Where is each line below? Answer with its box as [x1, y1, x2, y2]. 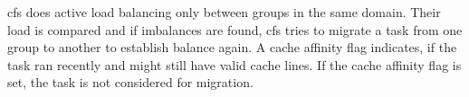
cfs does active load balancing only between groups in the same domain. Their [7, 3, 441, 21]
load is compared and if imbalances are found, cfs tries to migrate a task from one [7, 20, 463, 39]
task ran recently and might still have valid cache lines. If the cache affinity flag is [7, 55, 462, 74]
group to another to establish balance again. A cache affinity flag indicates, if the [7, 38, 457, 57]
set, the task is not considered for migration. [7, 73, 254, 92]
